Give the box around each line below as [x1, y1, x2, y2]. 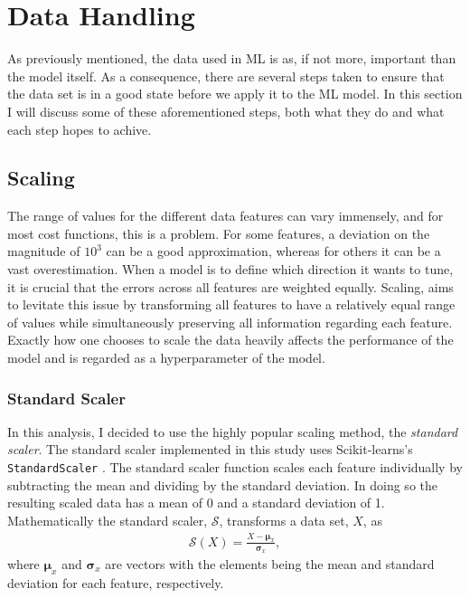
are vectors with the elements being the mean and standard [105, 555, 435, 574]
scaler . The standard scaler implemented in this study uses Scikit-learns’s [7, 440, 413, 459]
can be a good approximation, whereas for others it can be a [106, 242, 441, 261]
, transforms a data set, [219, 510, 349, 529]
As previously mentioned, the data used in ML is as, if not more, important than [7, 49, 456, 68]
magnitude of [7, 242, 80, 261]
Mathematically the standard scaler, [7, 510, 208, 529]
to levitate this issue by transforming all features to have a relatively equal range [7, 295, 456, 314]
